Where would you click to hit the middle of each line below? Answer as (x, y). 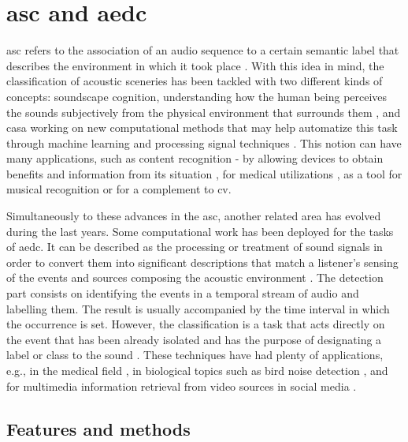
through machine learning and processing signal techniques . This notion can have (204, 142)
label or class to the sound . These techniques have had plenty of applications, (195, 355)
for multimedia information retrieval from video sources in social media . (182, 386)
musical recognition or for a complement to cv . (119, 189)
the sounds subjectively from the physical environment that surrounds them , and (204, 112)
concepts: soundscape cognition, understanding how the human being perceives (197, 96)
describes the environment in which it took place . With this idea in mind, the (195, 65)
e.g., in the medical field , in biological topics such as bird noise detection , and (197, 370)
